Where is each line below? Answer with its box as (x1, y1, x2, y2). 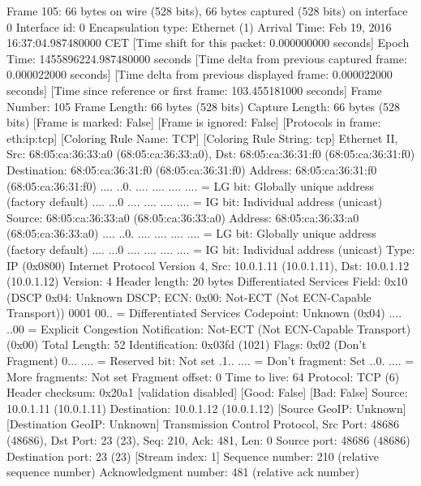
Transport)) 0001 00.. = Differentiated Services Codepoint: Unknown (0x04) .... (6, 304, 402, 321)
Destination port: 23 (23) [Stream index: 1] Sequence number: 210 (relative (6, 447, 379, 464)
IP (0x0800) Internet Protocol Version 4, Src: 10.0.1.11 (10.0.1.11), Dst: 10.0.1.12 (6, 256, 410, 273)
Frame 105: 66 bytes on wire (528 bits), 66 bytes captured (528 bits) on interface (6, 2, 408, 19)
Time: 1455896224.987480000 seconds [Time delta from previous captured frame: (6, 49, 407, 67)
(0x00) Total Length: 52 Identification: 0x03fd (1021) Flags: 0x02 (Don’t (6, 336, 367, 353)
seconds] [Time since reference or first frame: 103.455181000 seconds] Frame (6, 81, 382, 98)
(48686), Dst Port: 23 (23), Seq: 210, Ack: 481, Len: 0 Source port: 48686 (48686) (6, 432, 410, 449)
